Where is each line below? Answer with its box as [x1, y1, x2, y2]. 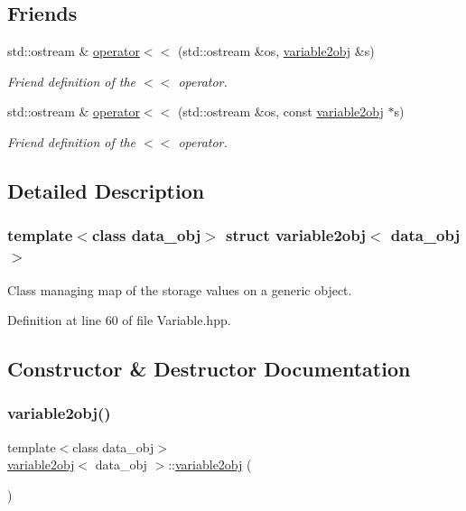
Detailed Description [7, 176, 205, 204]
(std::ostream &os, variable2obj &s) [177, 42, 375, 60]
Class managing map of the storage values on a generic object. [7, 280, 352, 299]
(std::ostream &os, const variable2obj [177, 102, 384, 121]
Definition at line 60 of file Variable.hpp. [7, 311, 231, 330]
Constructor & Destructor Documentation [7, 355, 411, 383]
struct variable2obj [226, 224, 366, 246]
